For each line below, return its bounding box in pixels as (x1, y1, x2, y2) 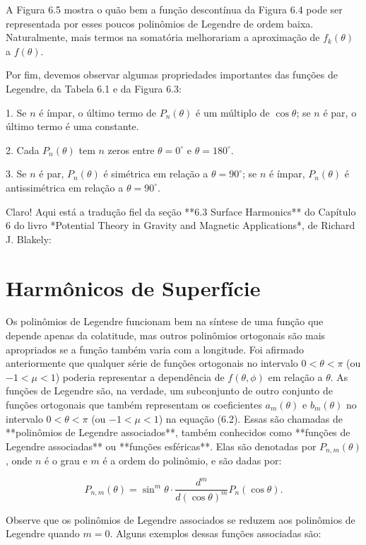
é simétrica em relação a (103, 166, 208, 181)
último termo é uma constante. (6, 119, 139, 134)
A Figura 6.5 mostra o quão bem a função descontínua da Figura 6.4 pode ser (6, 2, 343, 16)
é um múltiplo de (196, 105, 270, 119)
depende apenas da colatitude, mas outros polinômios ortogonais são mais (6, 328, 326, 343)
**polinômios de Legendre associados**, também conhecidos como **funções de (6, 425, 350, 440)
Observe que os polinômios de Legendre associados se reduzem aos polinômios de (6, 512, 355, 527)
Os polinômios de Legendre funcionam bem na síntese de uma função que (6, 314, 324, 329)
